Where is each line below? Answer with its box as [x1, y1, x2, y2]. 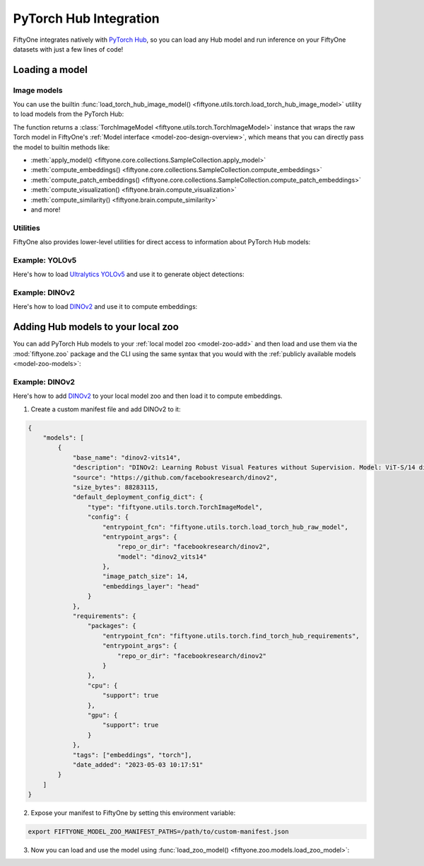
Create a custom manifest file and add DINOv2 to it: [30, 404, 181, 414]
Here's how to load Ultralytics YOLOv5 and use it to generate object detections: [13, 270, 245, 279]
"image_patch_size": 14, [102, 572, 189, 581]
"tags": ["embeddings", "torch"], [72, 751, 192, 759]
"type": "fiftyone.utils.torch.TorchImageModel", [87, 503, 263, 511]
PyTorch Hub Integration [13, 11, 160, 26]
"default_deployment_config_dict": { [72, 493, 204, 501]
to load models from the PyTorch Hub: [13, 110, 124, 118]
